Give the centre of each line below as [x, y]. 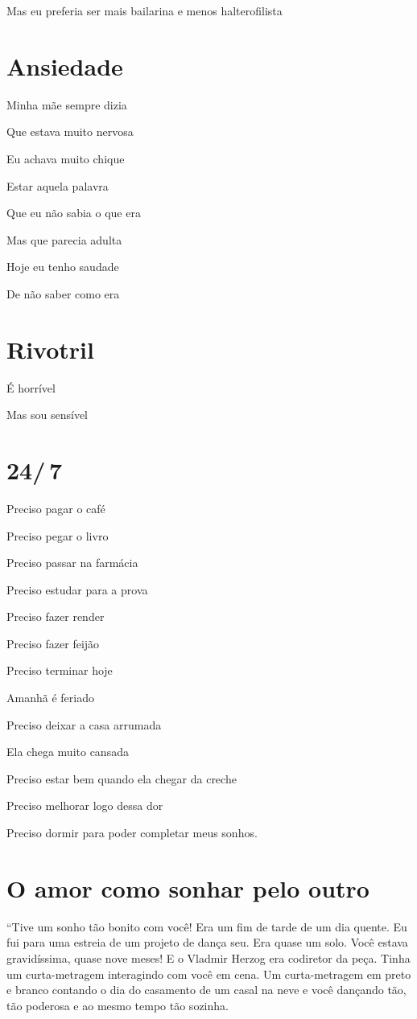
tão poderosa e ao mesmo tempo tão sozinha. [118, 1005]
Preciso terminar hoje [60, 670]
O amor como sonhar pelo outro [188, 888]
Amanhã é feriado [50, 698]
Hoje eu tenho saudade [63, 267]
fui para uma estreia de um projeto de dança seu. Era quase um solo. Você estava [207, 942]
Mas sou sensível [47, 415]
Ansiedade [65, 66]
